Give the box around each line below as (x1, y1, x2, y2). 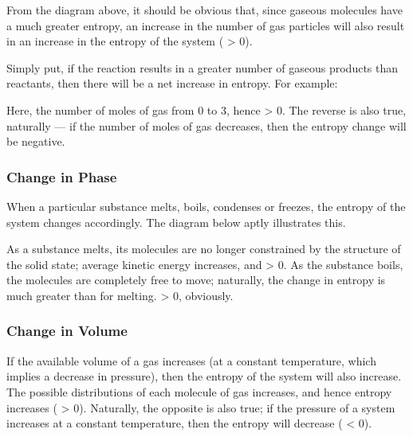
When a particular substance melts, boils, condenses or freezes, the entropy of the (6, 197, 406, 214)
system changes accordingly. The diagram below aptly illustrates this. (6, 213, 346, 230)
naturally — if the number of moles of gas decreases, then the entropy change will (6, 117, 407, 134)
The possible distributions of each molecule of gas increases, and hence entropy (6, 383, 392, 400)
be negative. (6, 133, 65, 150)
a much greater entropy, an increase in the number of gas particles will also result (6, 17, 405, 33)
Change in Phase (6, 166, 117, 186)
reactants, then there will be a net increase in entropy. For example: (6, 75, 338, 92)
